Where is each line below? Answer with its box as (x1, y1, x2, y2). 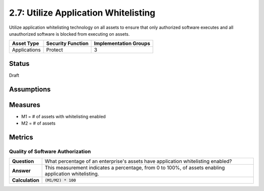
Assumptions (9, 85, 51, 93)
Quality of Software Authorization (9, 148, 91, 155)
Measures (9, 101, 41, 109)
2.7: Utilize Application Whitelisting (9, 7, 155, 18)
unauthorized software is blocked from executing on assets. (9, 31, 130, 37)
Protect (46, 46, 63, 53)
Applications (12, 46, 41, 53)
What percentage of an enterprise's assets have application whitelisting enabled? (44, 158, 232, 165)
